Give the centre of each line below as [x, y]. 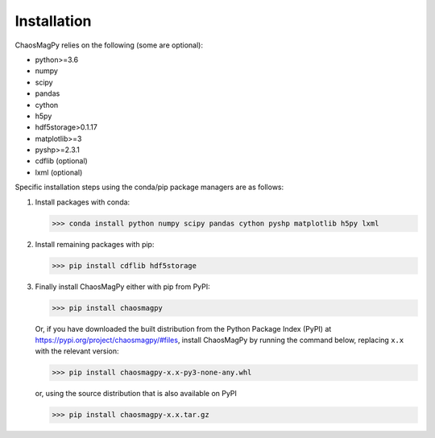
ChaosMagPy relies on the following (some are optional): [109, 45]
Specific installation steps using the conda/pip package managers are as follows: [149, 187]
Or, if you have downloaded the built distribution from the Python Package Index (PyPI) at [183, 328]
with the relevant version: [77, 351]
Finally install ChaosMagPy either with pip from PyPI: [123, 287]
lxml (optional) [59, 172]
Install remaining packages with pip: [95, 244]
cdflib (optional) [61, 161]
